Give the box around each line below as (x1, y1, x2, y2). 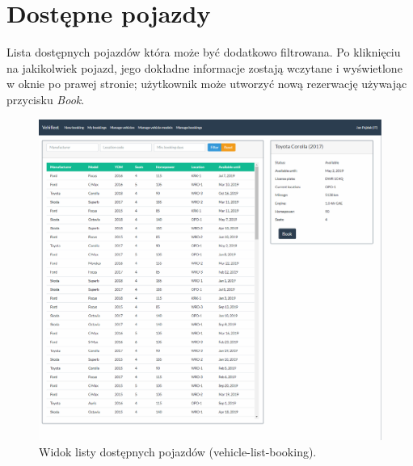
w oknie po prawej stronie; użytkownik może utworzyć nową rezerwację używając (6, 75, 407, 92)
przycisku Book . (6, 90, 85, 107)
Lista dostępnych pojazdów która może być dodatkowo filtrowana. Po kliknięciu (6, 44, 401, 61)
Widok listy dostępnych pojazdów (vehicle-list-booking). (39, 443, 317, 460)
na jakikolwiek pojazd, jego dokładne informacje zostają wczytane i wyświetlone (6, 59, 402, 76)
